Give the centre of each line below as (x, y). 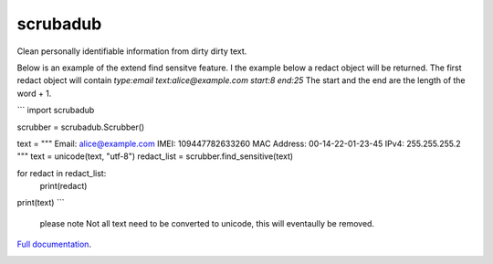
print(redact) (63, 186)
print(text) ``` (41, 203)
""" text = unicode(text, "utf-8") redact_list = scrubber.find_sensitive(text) (155, 156)
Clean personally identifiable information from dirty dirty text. (132, 51)
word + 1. (34, 93)
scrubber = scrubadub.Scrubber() (81, 127)
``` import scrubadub (56, 111)
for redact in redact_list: (62, 173)
